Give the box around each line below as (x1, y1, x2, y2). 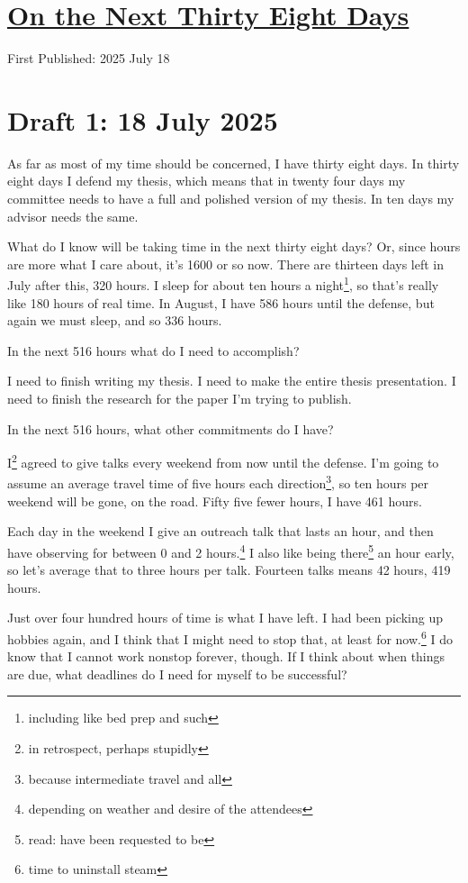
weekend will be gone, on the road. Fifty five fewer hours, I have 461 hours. (7, 491, 422, 510)
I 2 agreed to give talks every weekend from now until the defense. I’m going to (7, 451, 439, 471)
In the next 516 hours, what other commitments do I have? (7, 419, 334, 438)
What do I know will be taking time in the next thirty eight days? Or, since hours (7, 237, 461, 256)
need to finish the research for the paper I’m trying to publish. (7, 389, 352, 408)
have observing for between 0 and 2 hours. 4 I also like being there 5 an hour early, (7, 540, 454, 561)
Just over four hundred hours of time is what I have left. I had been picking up (7, 608, 443, 627)
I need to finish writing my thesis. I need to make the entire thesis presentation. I (7, 371, 456, 390)
